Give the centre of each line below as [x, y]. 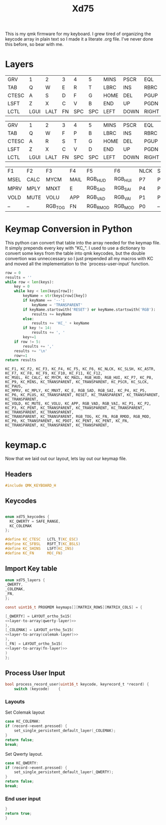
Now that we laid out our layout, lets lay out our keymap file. [66, 458]
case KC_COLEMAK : [23, 722]
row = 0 [13, 273]
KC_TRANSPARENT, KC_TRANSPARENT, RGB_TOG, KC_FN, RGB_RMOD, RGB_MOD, [78, 417]
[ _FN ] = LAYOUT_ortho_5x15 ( [34, 644]
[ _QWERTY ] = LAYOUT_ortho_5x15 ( [38, 616]
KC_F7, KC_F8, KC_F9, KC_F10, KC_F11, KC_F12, [54, 373]
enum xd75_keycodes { [27, 517]
